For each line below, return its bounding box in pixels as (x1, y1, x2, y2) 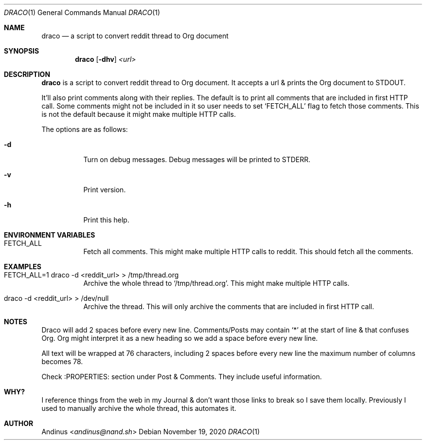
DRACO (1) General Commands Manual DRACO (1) (4, 8, 160, 17)
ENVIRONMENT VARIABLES (4, 231, 95, 239)
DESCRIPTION (4, 70, 51, 78)
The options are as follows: (41, 125, 128, 133)
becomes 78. (41, 357, 83, 366)
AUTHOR (4, 419, 34, 427)
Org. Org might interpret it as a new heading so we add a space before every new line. (41, 334, 318, 342)
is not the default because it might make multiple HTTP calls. (41, 110, 236, 118)
